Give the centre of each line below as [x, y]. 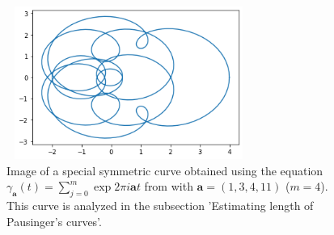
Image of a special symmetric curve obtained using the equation [165, 170]
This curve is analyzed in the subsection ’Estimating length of [160, 205]
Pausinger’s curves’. [54, 221]
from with [169, 186]
